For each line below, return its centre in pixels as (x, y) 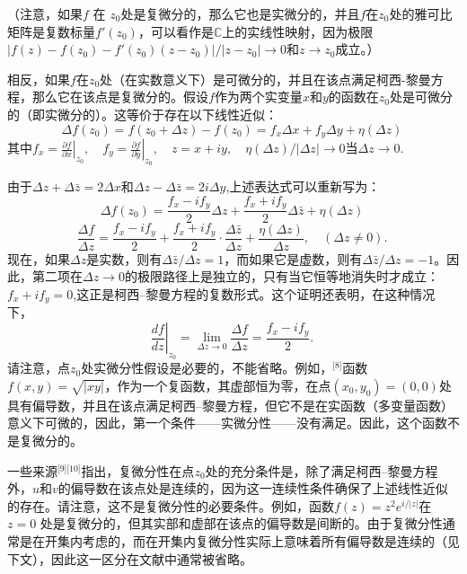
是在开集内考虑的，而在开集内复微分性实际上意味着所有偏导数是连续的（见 (239, 540)
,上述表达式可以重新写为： (303, 186)
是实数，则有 (124, 258)
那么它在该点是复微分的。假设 (120, 97)
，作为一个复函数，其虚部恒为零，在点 (218, 385)
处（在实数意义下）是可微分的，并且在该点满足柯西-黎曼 (265, 79)
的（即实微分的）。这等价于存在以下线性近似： (142, 114)
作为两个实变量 (258, 97)
